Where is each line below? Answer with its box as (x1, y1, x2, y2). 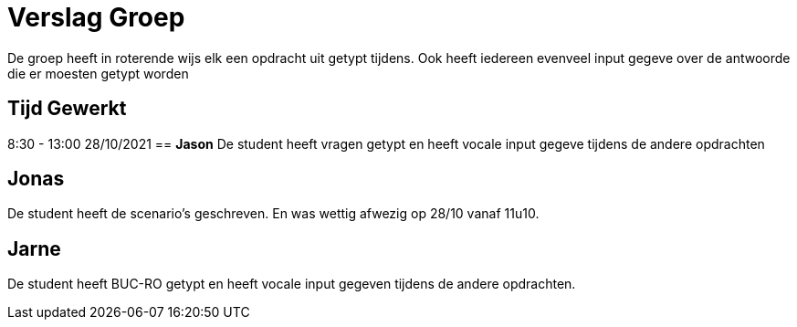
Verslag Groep (7, 2, 185, 33)
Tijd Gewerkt (7, 97, 127, 121)
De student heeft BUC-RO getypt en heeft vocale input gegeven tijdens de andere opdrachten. (7, 276, 576, 292)
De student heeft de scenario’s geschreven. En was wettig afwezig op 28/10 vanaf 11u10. (7, 206, 540, 222)
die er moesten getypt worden (7, 65, 189, 81)
